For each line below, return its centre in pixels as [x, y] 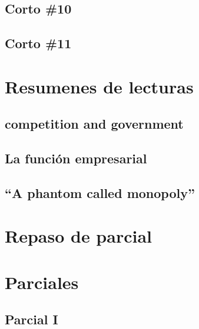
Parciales [42, 282]
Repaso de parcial [79, 236]
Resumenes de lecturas [99, 86]
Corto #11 [38, 43]
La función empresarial [76, 158]
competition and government [94, 124]
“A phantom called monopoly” [100, 192]
